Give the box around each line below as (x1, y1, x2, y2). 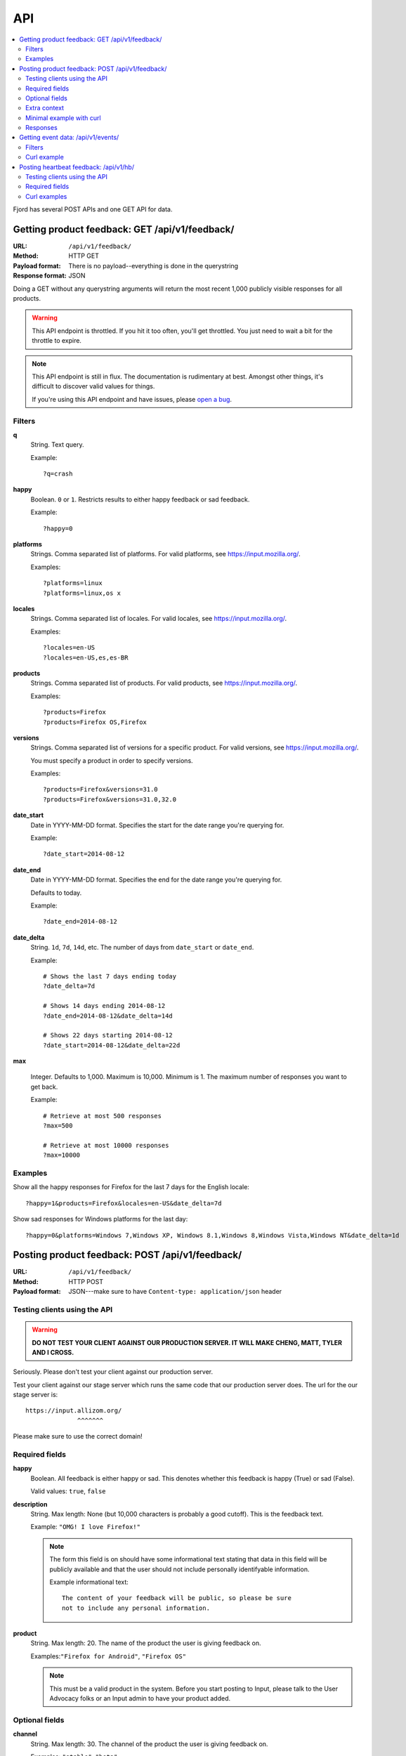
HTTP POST (68, 1277, 103, 1285)
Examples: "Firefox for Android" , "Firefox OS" (30, 1651, 186, 1660)
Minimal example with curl (25, 113, 101, 122)
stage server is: (13, 1391, 58, 1399)
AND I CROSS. (32, 1348, 74, 1356)
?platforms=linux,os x (43, 589, 122, 597)
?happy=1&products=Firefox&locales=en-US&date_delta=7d (25, 1199, 222, 1207)
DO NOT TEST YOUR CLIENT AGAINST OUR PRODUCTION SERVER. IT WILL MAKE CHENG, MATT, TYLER (32, 1338, 343, 1347)
